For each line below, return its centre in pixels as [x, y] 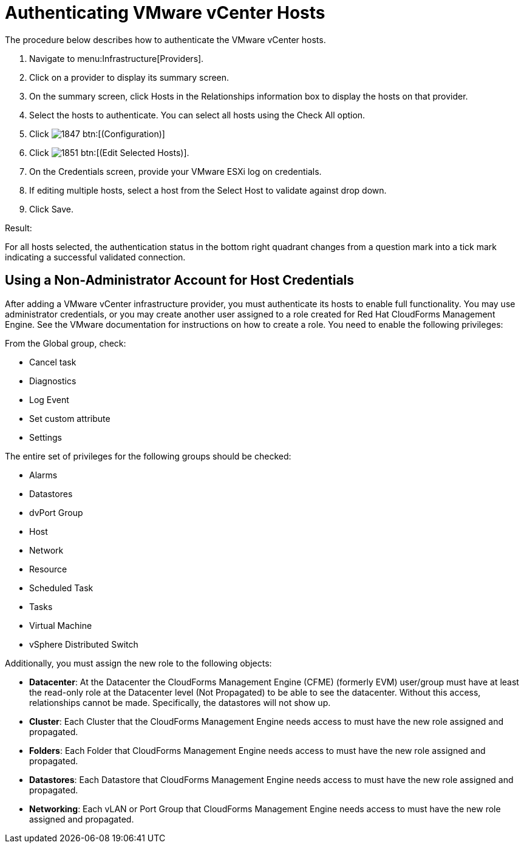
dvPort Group [56, 512]
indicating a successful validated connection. [95, 257]
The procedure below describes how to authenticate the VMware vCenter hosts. [165, 39]
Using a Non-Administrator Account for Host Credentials [180, 280]
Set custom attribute [70, 418]
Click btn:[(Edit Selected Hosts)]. [109, 152]
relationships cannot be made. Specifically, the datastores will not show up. [180, 702]
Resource [48, 569]
